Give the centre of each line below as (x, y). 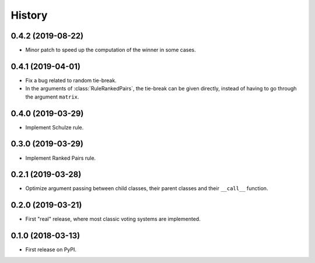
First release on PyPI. (51, 250)
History (29, 15)
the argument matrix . (52, 97)
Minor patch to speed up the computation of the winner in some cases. (111, 50)
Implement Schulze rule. (55, 127)
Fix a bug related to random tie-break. (71, 80)
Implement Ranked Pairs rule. (61, 158)
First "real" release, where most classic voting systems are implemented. (113, 219)
